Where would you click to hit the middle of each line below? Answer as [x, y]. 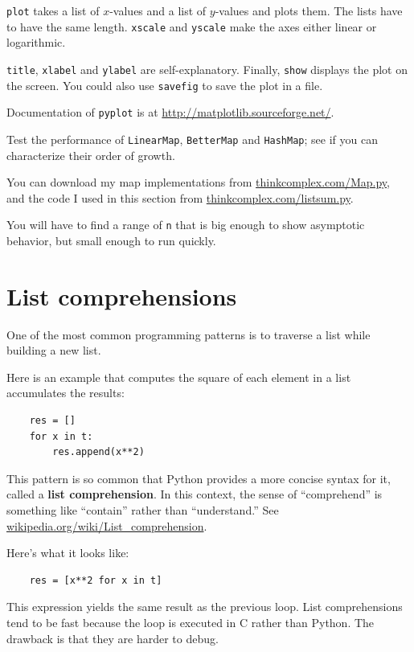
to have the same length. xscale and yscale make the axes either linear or [192, 26]
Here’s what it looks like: [68, 553]
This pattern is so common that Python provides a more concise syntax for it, [199, 478]
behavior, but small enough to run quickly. [111, 240]
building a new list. [54, 350]
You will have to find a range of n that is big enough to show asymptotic [186, 225]
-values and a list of [158, 10]
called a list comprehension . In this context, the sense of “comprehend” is [195, 494]
